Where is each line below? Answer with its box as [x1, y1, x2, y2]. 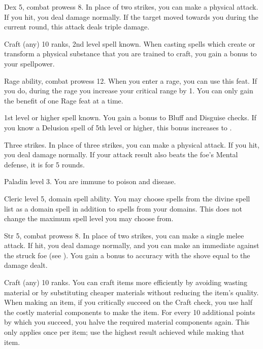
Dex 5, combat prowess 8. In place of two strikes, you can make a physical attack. [4, 2, 258, 12]
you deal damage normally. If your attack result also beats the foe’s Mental [4, 149, 238, 160]
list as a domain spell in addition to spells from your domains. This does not [4, 203, 242, 214]
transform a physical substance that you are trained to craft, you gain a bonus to [4, 48, 257, 59]
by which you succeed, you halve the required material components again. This [4, 317, 250, 327]
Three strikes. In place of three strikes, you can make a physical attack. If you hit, [4, 139, 259, 150]
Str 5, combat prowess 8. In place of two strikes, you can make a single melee [4, 230, 244, 240]
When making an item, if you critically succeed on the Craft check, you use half [4, 297, 253, 307]
